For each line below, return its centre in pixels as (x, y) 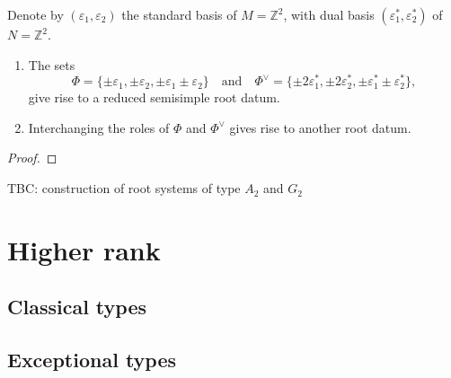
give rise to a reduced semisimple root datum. (154, 97)
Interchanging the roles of (99, 127)
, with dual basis (329, 14)
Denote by (35, 14)
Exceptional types (92, 360)
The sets (52, 64)
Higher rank (84, 249)
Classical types (77, 307)
